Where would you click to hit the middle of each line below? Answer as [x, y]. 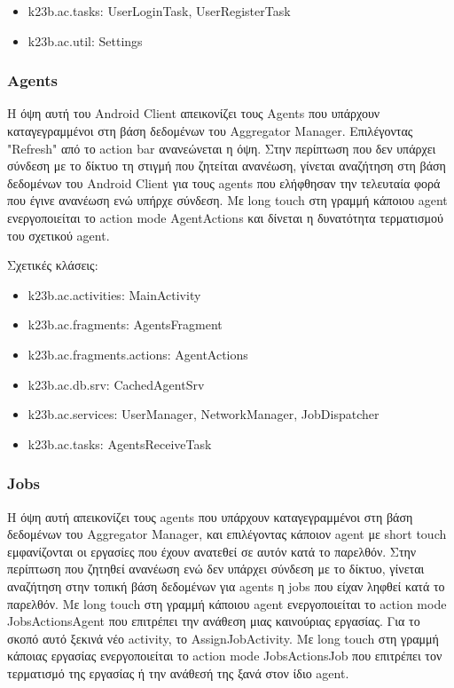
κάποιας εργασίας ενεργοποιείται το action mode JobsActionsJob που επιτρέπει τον [225, 656]
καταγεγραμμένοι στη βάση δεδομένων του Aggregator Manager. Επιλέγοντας [210, 130]
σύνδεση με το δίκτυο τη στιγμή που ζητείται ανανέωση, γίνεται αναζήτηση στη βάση [227, 166]
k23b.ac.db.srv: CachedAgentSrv [116, 384]
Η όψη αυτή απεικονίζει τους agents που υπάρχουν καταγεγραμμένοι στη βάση [210, 516]
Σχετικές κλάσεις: [53, 265]
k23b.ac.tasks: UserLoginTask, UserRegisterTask [159, 11]
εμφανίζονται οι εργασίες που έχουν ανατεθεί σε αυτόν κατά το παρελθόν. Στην [212, 551]
